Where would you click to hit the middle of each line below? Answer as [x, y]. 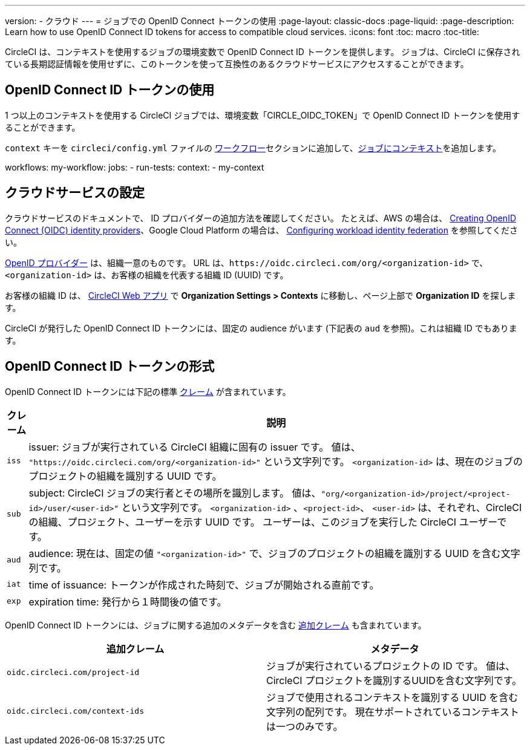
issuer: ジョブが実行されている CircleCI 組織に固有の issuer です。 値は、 [195, 447]
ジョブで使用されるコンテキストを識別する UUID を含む [392, 697]
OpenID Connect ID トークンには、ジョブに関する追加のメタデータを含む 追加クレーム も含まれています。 [216, 625]
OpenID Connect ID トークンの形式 [110, 367]
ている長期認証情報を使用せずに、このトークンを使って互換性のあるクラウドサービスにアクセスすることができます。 [237, 64]
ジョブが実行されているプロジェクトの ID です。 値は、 [391, 666]
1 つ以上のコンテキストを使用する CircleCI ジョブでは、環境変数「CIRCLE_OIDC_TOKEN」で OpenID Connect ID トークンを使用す [263, 115]
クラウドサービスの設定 [75, 193]
